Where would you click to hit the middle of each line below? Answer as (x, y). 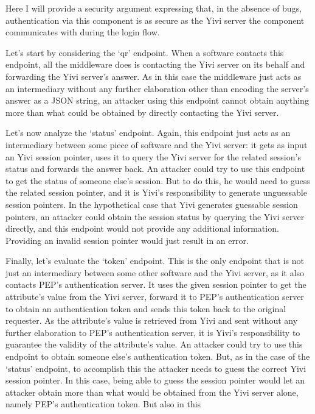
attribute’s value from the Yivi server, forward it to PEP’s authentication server (155, 297)
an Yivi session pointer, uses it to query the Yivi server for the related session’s (153, 156)
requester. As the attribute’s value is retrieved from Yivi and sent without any (152, 320)
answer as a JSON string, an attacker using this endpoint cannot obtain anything (157, 100)
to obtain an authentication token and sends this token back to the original (146, 308)
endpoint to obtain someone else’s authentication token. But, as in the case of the (158, 356)
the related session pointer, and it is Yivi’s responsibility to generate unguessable (156, 192)
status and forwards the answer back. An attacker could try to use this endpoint (155, 169)
